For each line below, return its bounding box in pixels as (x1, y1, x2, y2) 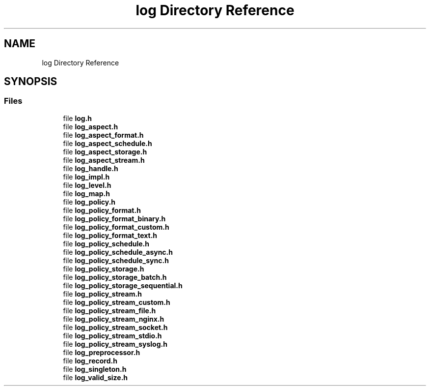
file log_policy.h (63, 197, 116, 206)
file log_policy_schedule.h (63, 239, 149, 248)
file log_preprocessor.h (63, 348, 140, 357)
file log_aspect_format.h (63, 130, 144, 139)
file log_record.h (63, 356, 117, 365)
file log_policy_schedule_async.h (63, 247, 173, 256)
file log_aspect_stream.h (63, 155, 145, 164)
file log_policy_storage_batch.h (63, 272, 167, 281)
